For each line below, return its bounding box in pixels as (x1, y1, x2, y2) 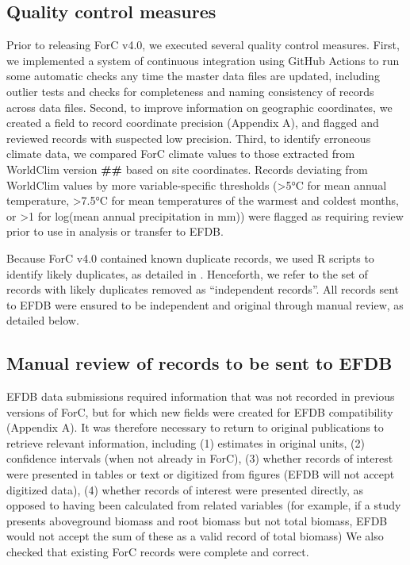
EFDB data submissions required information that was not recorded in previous (6, 388, 395, 405)
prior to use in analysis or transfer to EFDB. (6, 223, 224, 240)
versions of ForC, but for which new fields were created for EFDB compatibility (6, 403, 393, 420)
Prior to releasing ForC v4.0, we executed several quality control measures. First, (6, 37, 400, 53)
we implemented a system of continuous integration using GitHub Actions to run (6, 52, 400, 68)
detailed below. (6, 312, 79, 329)
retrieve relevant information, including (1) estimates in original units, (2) (6, 434, 365, 451)
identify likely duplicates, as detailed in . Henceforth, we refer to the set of (6, 265, 368, 282)
